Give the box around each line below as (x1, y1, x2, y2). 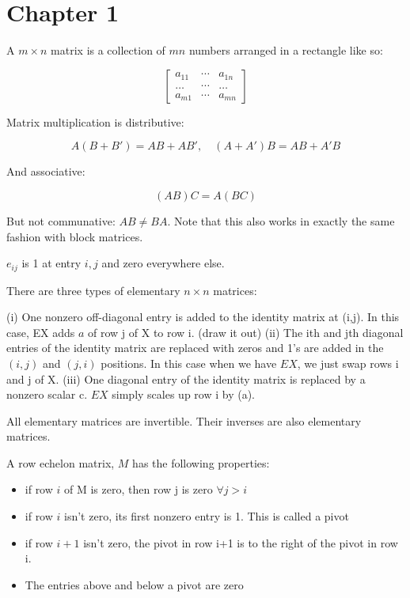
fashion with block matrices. (6, 228, 143, 244)
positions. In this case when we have (101, 354, 277, 371)
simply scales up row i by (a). (112, 386, 255, 403)
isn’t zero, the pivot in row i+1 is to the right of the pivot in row (83, 534, 398, 551)
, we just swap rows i (297, 354, 399, 371)
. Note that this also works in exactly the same (167, 212, 395, 229)
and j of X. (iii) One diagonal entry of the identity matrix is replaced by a (6, 370, 366, 387)
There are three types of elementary (6, 282, 180, 298)
